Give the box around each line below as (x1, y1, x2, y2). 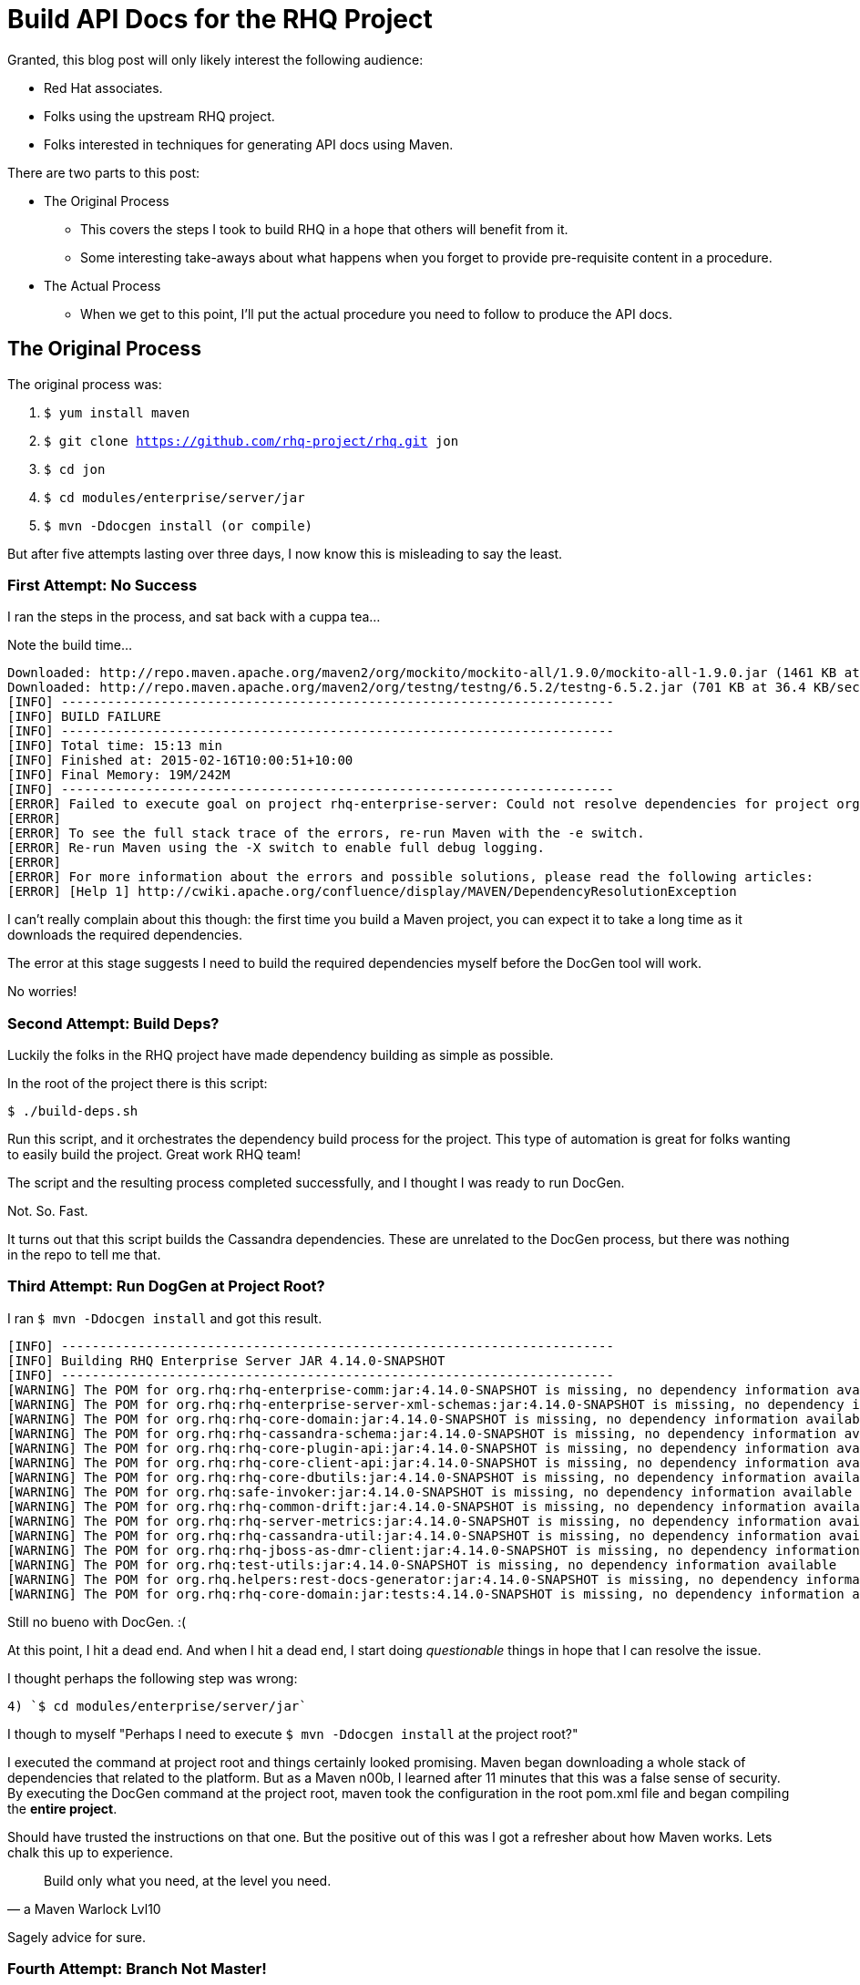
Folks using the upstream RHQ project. (44, 108, 275, 124)
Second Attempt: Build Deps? (7, 1013, 220, 1033)
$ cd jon (44, 461, 106, 477)
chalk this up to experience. (7, 1844, 173, 1860)
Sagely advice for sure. (7, 1928, 146, 1945)
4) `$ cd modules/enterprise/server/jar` (7, 1698, 307, 1713)
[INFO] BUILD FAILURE (7, 709, 161, 725)
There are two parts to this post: (7, 164, 200, 180)
